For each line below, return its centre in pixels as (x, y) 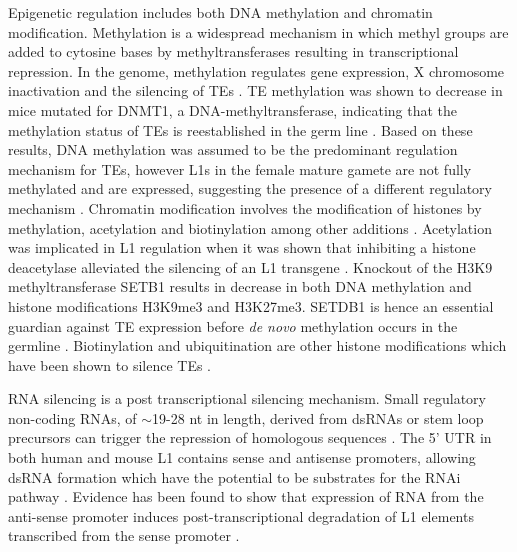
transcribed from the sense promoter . (124, 535)
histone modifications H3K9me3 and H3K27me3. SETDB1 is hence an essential (251, 305)
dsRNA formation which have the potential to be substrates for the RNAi (234, 476)
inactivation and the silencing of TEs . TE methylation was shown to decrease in (255, 90)
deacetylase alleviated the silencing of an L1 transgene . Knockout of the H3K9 (250, 266)
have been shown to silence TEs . (110, 364)
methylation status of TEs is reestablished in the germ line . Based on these (240, 129)
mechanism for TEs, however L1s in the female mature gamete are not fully (240, 168)
